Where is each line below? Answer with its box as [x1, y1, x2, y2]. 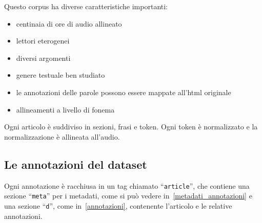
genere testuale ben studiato [16, 70, 105, 80]
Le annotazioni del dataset [4, 156, 147, 172]
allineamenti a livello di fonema [16, 104, 115, 115]
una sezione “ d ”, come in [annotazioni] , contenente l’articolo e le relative [4, 200, 232, 211]
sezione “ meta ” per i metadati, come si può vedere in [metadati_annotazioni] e [4, 190, 252, 201]
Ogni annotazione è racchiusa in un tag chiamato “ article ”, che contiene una [4, 180, 250, 191]
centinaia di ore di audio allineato [16, 18, 122, 29]
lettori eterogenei [16, 35, 70, 46]
